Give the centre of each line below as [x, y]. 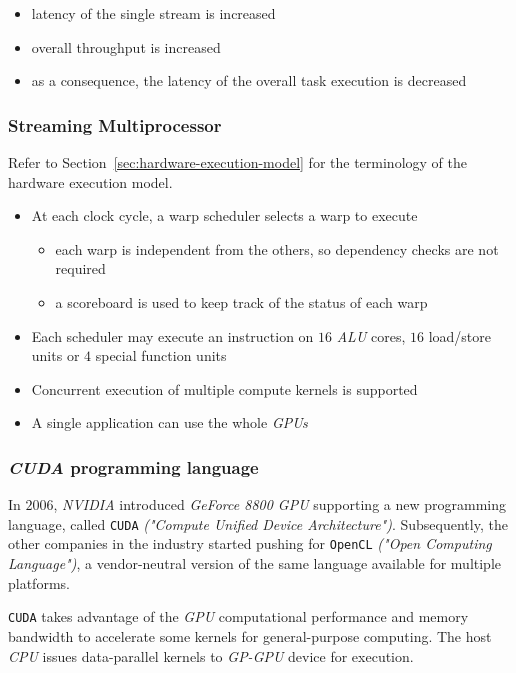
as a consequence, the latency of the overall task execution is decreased [249, 80]
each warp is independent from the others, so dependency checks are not [277, 248]
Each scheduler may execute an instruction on [172, 335]
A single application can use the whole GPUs [169, 422]
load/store [459, 335]
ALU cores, [371, 335]
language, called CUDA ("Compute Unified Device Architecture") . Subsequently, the [258, 523]
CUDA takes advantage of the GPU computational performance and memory [238, 616]
